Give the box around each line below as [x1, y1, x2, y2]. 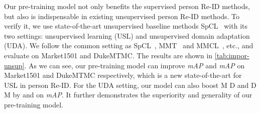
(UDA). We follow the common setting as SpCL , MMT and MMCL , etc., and [4, 40, 253, 51]
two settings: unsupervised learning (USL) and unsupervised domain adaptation [4, 30, 250, 41]
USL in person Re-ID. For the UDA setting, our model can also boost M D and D [4, 79, 256, 90]
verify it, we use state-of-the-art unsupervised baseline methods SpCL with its [4, 21, 248, 31]
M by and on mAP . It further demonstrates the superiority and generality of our [4, 89, 252, 100]
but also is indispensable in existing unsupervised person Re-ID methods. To [4, 11, 240, 21]
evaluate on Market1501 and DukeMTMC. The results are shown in [4, 50, 213, 60]
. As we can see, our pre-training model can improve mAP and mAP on [24, 60, 245, 70]
